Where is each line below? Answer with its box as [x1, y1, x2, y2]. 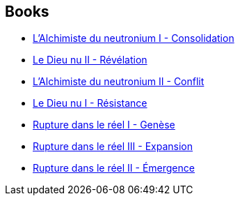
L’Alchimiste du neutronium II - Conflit [33, 75, 205, 88]
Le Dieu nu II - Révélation [33, 54, 147, 66]
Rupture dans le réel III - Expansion [33, 140, 193, 153]
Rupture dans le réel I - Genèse [33, 119, 175, 131]
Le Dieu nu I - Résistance [33, 97, 147, 110]
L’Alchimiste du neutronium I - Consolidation [33, 32, 234, 45]
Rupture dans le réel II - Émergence [33, 162, 195, 174]
